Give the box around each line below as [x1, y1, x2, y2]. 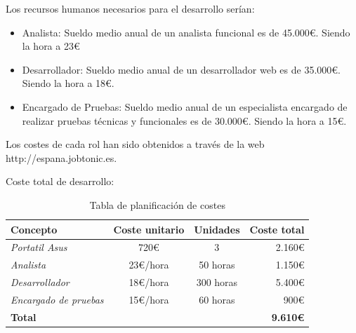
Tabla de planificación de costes [89, 197, 225, 212]
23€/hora [128, 257, 169, 272]
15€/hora [128, 292, 169, 306]
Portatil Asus [11, 240, 67, 254]
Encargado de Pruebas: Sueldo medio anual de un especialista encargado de [22, 99, 348, 114]
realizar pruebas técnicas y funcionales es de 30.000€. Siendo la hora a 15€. [22, 113, 347, 128]
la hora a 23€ [22, 39, 80, 53]
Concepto [11, 222, 58, 236]
